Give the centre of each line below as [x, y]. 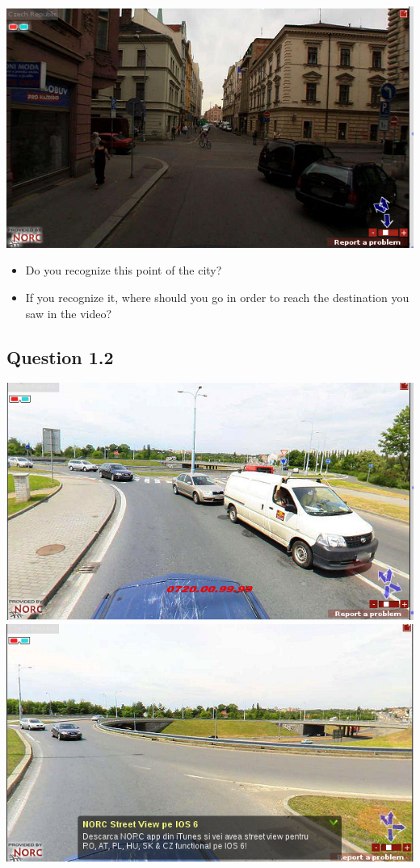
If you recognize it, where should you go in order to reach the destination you [217, 297]
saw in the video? [69, 313]
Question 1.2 [60, 356]
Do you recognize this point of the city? [124, 270]
